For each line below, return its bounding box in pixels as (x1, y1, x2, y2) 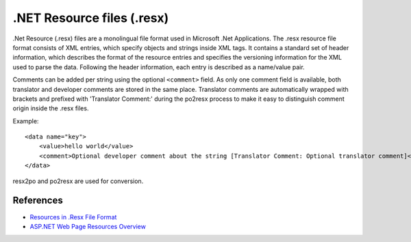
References (12, 195, 63, 206)
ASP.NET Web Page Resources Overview (29, 222, 147, 230)
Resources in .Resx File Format (29, 213, 117, 221)
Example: (12, 117, 39, 125)
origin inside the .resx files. (12, 104, 89, 112)
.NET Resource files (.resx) (12, 10, 169, 25)
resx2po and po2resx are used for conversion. (12, 177, 144, 185)
